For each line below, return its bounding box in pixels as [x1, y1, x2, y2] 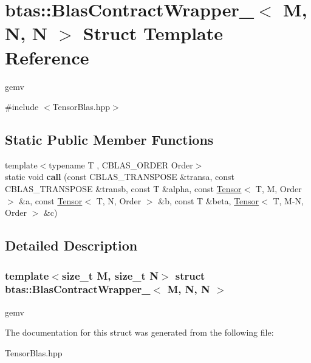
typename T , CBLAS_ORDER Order [49, 158, 193, 171]
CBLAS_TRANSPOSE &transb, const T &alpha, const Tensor [5, 182, 242, 195]
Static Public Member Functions [5, 130, 214, 149]
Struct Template [83, 21, 223, 46]
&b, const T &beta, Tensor [158, 194, 259, 207]
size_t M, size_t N [61, 268, 159, 283]
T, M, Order [255, 182, 302, 195]
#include [5, 100, 39, 113]
